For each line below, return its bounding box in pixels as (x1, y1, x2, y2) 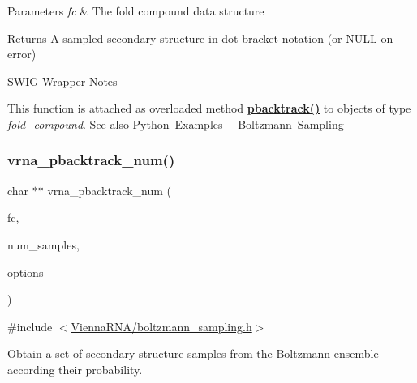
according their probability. (7, 360, 143, 377)
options (7, 263, 44, 280)
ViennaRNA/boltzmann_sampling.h (71, 317, 252, 334)
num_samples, (7, 236, 80, 253)
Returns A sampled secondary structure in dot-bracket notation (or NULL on (7, 29, 393, 46)
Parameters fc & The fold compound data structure (7, 2, 264, 19)
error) (7, 45, 37, 62)
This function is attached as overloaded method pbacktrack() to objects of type (7, 100, 411, 117)
